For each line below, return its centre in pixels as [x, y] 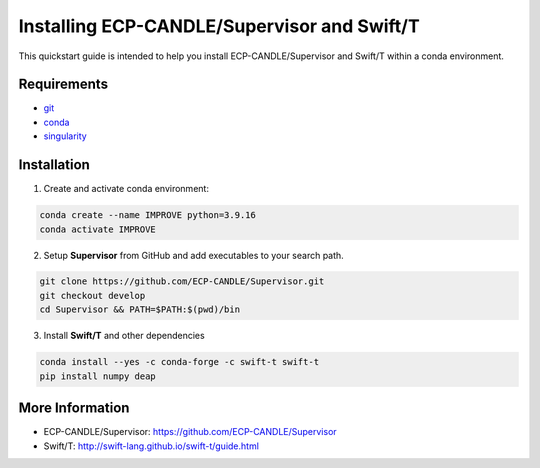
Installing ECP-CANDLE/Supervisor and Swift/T [219, 26]
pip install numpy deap [98, 376]
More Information [74, 408]
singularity [65, 136]
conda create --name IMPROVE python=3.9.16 [148, 215]
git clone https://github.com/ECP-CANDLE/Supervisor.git [182, 281]
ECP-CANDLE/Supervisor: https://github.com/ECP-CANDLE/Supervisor [190, 432]
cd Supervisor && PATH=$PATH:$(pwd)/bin [139, 309]
